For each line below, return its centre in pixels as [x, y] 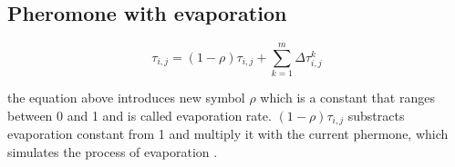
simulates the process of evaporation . [113, 151]
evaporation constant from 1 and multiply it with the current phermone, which [228, 134]
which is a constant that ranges [347, 98]
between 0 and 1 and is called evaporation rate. [140, 115]
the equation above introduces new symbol [126, 98]
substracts [376, 115]
